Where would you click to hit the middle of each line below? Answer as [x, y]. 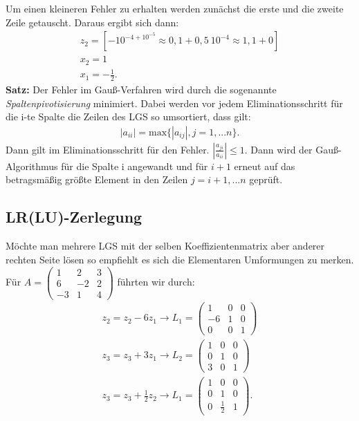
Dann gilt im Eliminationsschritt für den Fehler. [108, 149]
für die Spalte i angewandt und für [135, 166]
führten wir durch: [156, 282]
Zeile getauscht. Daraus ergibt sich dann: [92, 22]
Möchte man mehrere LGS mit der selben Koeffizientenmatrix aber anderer [165, 246]
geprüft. [266, 179]
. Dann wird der [278, 149]
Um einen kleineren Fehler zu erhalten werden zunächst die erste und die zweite [175, 8]
